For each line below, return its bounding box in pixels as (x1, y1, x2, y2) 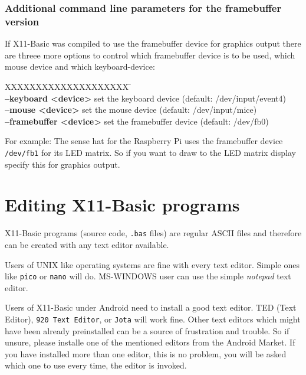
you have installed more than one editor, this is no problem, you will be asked (5, 347, 287, 360)
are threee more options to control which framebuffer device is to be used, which (5, 48, 295, 61)
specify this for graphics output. (5, 158, 120, 170)
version (5, 14, 40, 28)
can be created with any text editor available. (5, 238, 169, 250)
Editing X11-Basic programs (5, 193, 240, 217)
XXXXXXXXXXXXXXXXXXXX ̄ (5, 80, 131, 92)
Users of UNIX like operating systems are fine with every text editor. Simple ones (5, 258, 300, 270)
